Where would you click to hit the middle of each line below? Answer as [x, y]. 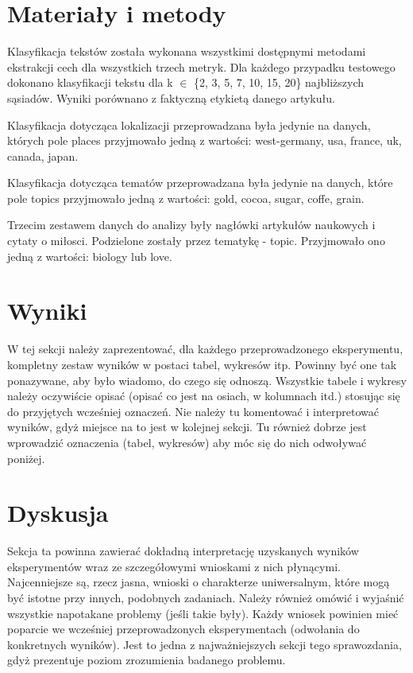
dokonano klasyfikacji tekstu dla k [90, 82]
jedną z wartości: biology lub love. [90, 256]
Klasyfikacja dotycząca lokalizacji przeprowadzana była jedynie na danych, [189, 124]
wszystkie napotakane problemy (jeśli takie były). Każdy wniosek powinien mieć [203, 613]
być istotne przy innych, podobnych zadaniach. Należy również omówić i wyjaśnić [206, 598]
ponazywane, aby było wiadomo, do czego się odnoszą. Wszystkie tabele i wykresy [207, 380]
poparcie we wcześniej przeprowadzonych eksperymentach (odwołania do [183, 629]
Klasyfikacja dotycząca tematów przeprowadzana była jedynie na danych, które [200, 183]
